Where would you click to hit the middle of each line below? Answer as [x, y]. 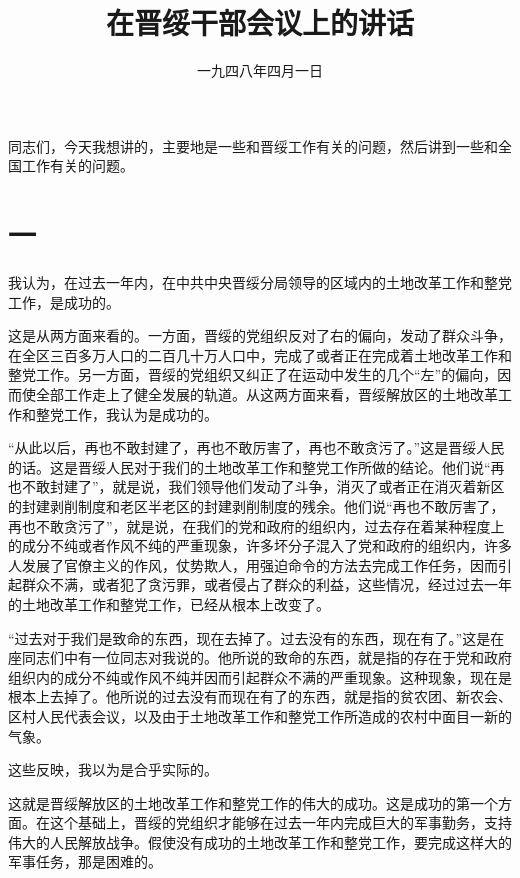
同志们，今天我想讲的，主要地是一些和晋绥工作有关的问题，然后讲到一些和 [253, 145]
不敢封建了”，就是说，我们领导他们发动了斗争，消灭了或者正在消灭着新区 [263, 486]
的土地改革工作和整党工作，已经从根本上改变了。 [169, 603]
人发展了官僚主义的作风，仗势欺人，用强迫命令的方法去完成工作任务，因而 [253, 564]
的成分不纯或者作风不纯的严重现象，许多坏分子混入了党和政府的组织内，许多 [260, 545]
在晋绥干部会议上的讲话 [259, 22]
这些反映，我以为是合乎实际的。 [113, 769]
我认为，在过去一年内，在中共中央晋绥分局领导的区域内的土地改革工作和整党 [260, 282]
